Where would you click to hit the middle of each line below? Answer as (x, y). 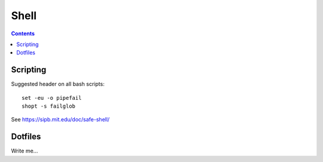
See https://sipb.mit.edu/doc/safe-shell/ (60, 120)
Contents (23, 33)
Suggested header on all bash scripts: (58, 84)
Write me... (25, 151)
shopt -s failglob (49, 106)
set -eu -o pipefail (52, 98)
